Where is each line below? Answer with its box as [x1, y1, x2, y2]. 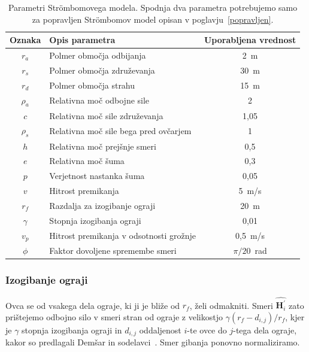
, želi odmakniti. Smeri [189, 299, 273, 311]
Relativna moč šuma [49, 154, 125, 167]
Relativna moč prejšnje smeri [49, 139, 156, 152]
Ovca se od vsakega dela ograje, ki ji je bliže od [5, 299, 180, 311]
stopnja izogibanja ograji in [22, 323, 122, 336]
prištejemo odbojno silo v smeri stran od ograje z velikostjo [5, 310, 223, 323]
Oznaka [10, 34, 41, 46]
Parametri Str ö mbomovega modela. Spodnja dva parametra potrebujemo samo [8, 1, 298, 13]
